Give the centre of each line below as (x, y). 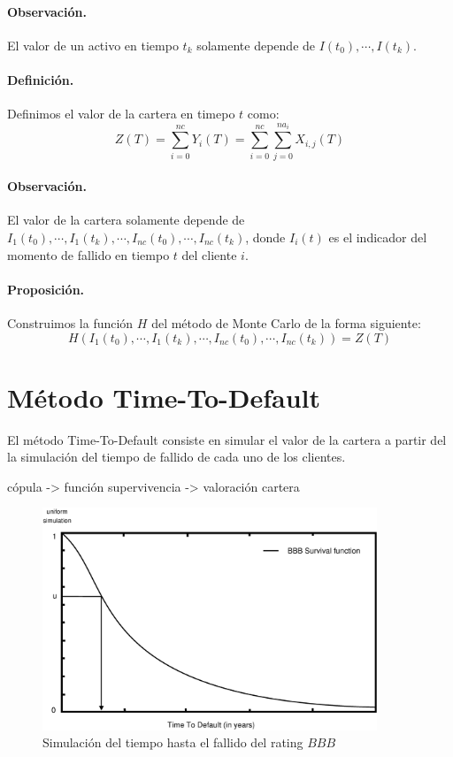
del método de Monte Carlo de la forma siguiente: (286, 322)
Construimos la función (70, 322)
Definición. (41, 79)
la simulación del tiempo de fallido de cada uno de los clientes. (177, 457)
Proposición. (46, 289)
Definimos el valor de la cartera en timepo (121, 114)
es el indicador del (378, 237)
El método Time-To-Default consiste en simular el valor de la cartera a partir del (227, 439)
